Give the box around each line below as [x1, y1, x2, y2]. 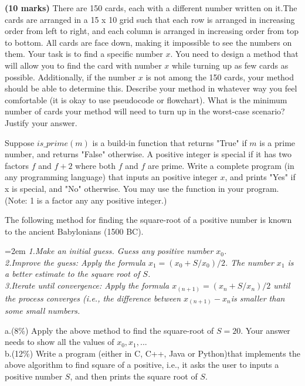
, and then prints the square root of [70, 370, 198, 382]
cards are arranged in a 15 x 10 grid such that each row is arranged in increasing [5, 13, 295, 25]
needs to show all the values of [5, 336, 114, 348]
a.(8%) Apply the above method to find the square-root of [5, 324, 214, 336]
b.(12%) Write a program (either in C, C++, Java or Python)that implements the [5, 347, 300, 359]
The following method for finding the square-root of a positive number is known [5, 214, 292, 226]
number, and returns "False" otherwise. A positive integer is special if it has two [5, 148, 292, 160]
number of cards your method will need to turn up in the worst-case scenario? [5, 105, 285, 117]
